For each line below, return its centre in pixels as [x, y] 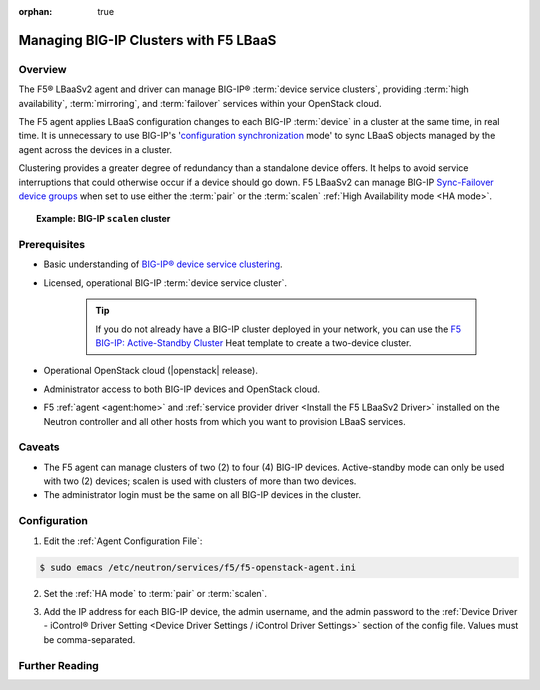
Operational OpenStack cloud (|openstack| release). [151, 371]
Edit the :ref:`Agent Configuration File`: [123, 541]
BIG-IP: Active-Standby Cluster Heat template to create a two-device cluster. [253, 342]
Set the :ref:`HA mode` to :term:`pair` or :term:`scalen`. [155, 593]
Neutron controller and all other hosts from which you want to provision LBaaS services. [224, 421]
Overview [42, 69]
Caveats [39, 447]
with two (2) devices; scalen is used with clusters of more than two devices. [200, 481]
